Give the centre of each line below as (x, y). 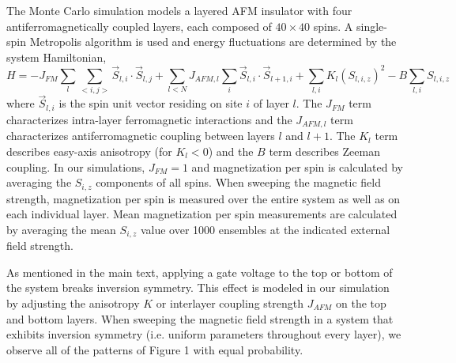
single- (371, 26)
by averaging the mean (61, 229)
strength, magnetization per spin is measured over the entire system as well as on (204, 198)
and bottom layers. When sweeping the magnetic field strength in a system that (200, 318)
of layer (271, 103)
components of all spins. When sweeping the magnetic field (238, 182)
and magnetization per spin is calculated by (297, 166)
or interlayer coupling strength (230, 302)
